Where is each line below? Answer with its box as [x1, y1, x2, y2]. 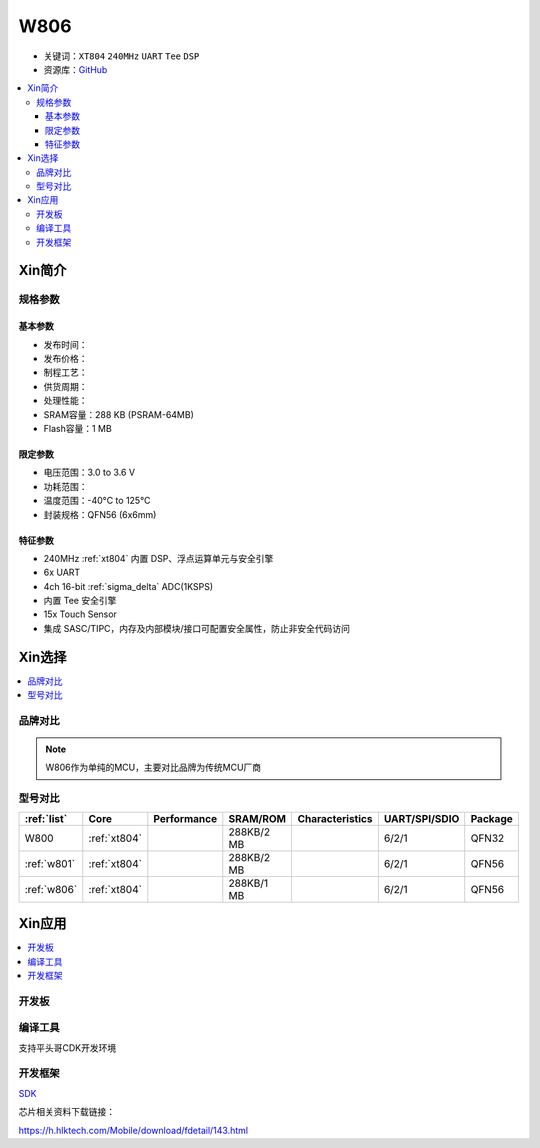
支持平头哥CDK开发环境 [18, 1041, 117, 1054]
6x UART [43, 566, 81, 579]
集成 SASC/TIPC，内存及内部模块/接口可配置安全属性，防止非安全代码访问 [43, 622, 350, 634]
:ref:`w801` [24, 856, 75, 870]
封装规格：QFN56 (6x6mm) [43, 508, 157, 520]
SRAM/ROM [228, 811, 287, 825]
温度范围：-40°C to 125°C [43, 495, 151, 507]
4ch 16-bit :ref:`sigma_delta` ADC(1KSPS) [43, 580, 214, 592]
